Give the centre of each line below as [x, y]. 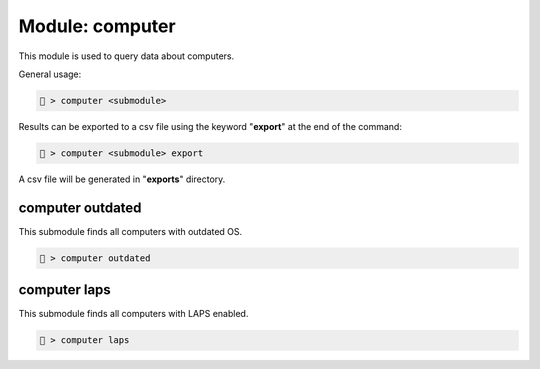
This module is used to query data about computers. [126, 56]
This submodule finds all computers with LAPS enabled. [133, 314]
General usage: [50, 74]
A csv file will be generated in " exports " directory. [122, 179]
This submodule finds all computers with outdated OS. [130, 231]
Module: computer [97, 26]
